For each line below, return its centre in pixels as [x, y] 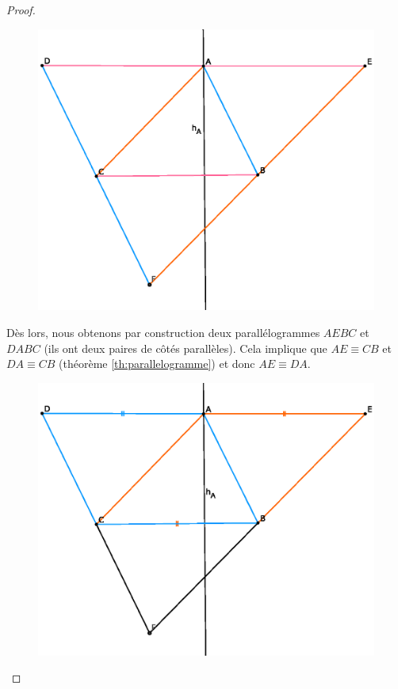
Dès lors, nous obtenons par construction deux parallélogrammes [163, 333]
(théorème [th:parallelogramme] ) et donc [157, 364]
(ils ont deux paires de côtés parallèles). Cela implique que [186, 348]
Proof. [21, 10]
